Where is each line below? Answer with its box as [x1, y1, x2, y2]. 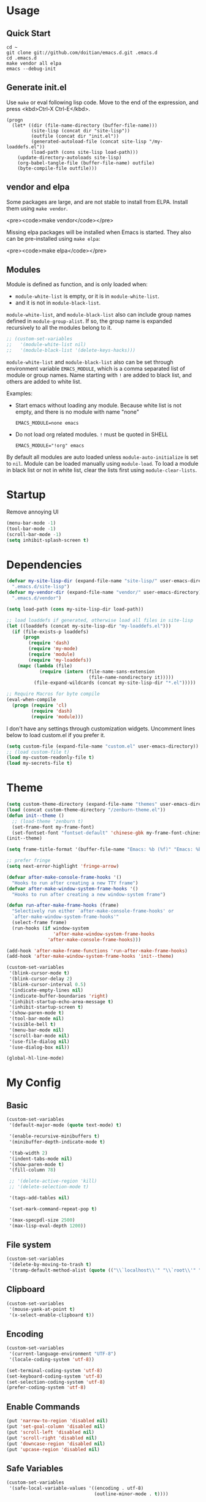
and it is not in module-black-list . [15, 299, 101, 306]
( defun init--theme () [6, 813, 64, 819]
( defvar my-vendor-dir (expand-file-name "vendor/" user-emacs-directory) [6, 590, 202, 596]
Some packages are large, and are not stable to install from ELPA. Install [6, 198, 188, 205]
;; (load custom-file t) [6, 749, 70, 755]
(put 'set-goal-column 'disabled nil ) [6, 1424, 105, 1430]
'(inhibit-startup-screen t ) [9, 1004, 84, 1011]
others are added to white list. [6, 378, 82, 385]
